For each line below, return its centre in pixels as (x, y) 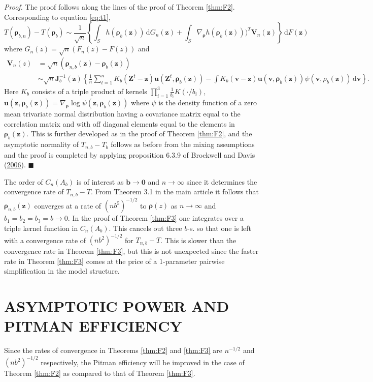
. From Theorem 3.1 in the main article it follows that (175, 192)
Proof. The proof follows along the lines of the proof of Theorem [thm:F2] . (120, 7)
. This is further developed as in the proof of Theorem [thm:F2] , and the (139, 134)
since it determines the (222, 181)
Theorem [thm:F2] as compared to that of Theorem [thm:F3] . (100, 373)
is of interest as (100, 181)
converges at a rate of (68, 205)
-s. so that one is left (219, 228)
